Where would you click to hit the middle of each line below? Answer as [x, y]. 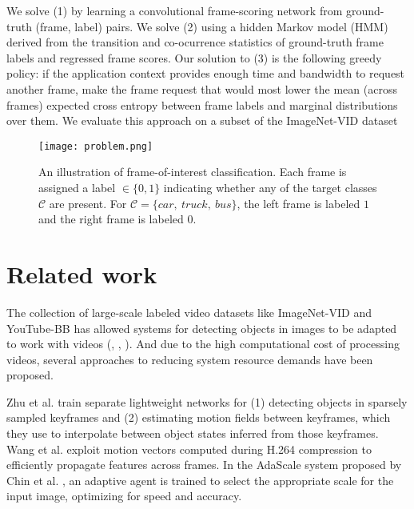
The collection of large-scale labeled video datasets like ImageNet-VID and [189, 312]
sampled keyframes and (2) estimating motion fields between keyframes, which [199, 417]
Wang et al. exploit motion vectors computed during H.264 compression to [189, 449]
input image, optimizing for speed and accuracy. [124, 496]
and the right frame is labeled [111, 219]
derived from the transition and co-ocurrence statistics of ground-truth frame [195, 42]
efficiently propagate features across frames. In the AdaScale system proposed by [204, 465]
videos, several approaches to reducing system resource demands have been [190, 359]
